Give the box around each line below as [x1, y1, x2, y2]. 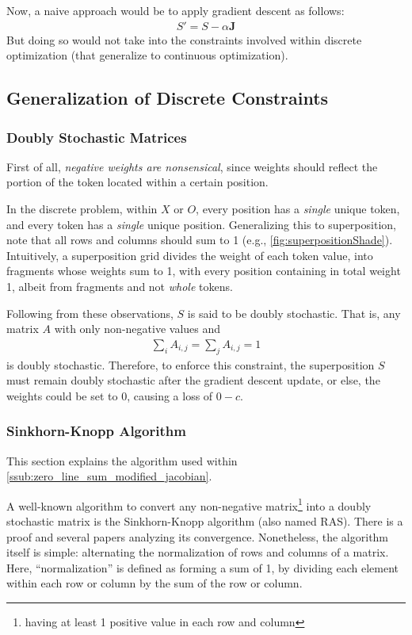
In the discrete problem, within [6, 201, 158, 216]
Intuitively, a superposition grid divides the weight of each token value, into [6, 247, 373, 263]
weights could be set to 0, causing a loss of [6, 387, 213, 404]
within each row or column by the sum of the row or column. [6, 575, 303, 591]
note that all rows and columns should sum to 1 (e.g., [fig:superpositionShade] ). [6, 231, 393, 248]
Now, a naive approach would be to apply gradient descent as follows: [6, 2, 345, 18]
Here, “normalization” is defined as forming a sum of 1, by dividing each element [6, 559, 399, 576]
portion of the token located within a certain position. [6, 174, 269, 190]
